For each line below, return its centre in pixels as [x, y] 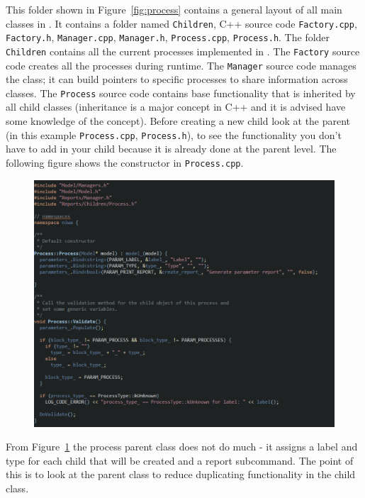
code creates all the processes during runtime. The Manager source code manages [181, 65]
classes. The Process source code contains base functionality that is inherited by [181, 93]
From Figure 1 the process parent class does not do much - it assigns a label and [182, 447]
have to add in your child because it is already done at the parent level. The [171, 149]
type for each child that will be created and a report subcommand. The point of [180, 460]
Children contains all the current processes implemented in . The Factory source [183, 51]
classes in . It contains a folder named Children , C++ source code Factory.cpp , [181, 23]
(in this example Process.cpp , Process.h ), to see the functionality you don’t [174, 134]
